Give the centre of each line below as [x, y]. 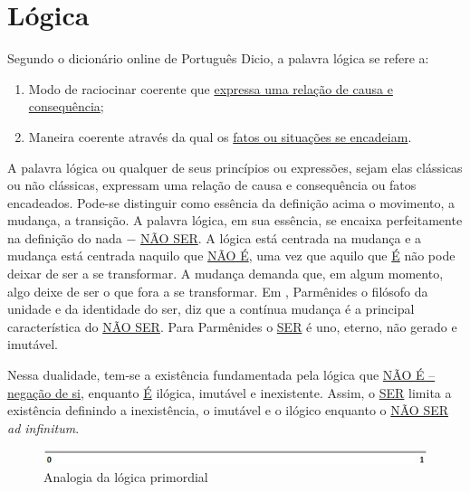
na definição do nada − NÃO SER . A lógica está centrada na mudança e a [215, 237]
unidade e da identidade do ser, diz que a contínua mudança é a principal [211, 309]
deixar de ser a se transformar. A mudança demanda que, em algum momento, [225, 274]
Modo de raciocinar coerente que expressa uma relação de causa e [211, 88]
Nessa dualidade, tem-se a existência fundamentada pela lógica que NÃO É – [221, 375]
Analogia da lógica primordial [126, 476]
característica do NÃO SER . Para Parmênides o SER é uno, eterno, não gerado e [232, 326]
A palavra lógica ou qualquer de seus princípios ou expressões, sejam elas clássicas [235, 167]
